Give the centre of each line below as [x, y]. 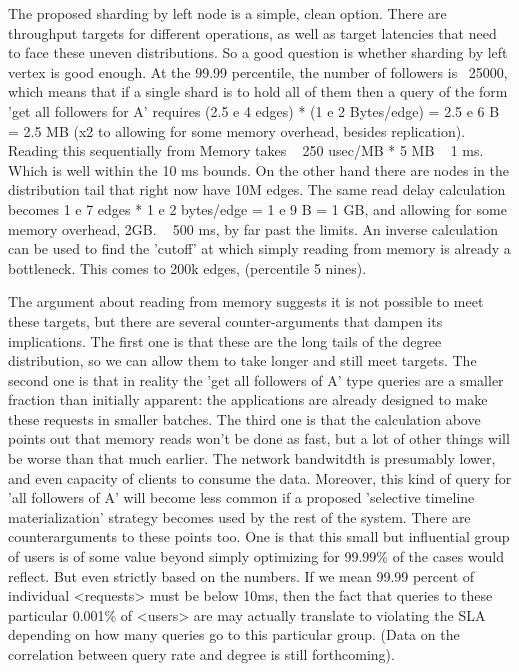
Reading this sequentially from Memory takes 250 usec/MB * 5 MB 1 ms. [246, 150]
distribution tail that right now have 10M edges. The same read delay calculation [257, 189]
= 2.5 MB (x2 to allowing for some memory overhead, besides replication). [237, 130]
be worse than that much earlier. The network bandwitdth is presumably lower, [252, 458]
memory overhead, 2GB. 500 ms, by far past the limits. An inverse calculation [253, 228]
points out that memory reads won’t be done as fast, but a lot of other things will [259, 438]
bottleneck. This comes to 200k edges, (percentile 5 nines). [187, 267]
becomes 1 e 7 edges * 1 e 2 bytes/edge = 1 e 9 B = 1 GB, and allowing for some [257, 208]
